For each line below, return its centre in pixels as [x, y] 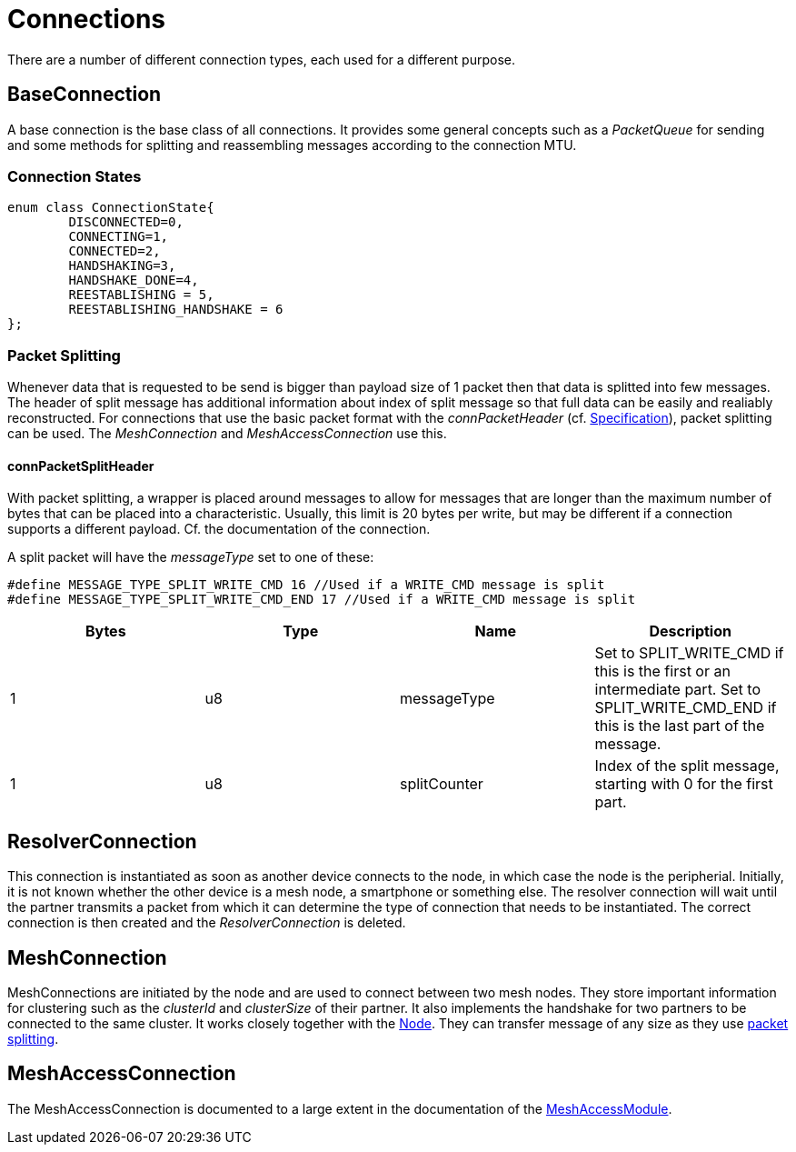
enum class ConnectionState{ [111, 208]
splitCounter [442, 784]
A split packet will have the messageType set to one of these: [191, 557]
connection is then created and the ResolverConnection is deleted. [207, 923]
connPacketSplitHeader [81, 466]
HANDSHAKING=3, [122, 266]
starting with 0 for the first [684, 784]
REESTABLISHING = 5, [141, 295]
